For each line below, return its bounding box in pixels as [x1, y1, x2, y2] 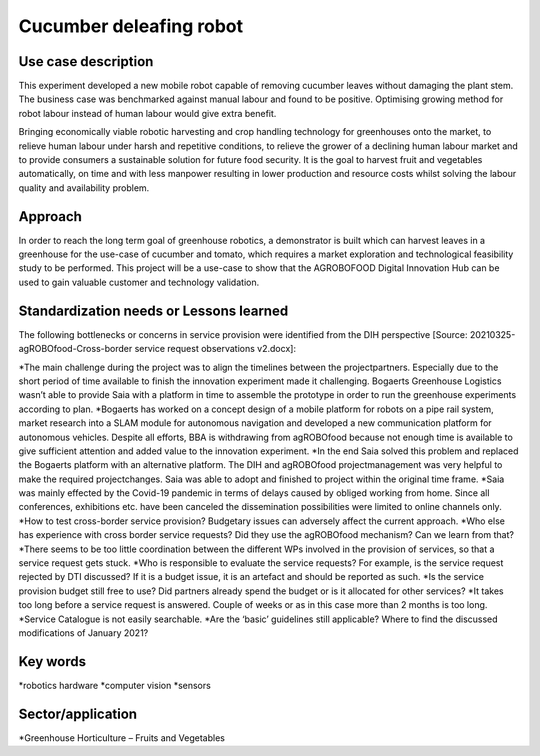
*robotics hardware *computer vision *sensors [18, 679, 212, 691]
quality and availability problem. [18, 181, 150, 194]
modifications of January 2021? [18, 626, 149, 639]
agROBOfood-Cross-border [18, 343, 133, 355]
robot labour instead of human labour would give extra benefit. [18, 107, 277, 119]
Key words [18, 653, 87, 670]
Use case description [18, 53, 154, 70]
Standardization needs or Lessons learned [18, 302, 289, 319]
